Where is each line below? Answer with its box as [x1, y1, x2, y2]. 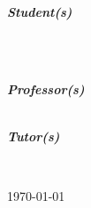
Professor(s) [7, 79, 85, 98]
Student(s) [7, 3, 72, 20]
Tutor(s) [7, 126, 60, 145]
